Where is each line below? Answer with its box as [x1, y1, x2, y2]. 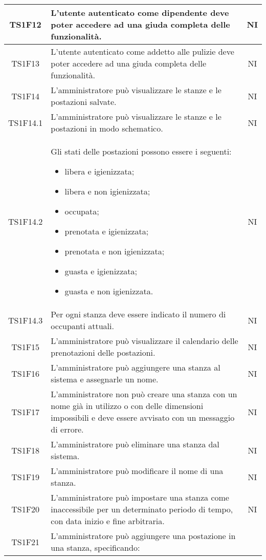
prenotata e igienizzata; [64, 225, 149, 237]
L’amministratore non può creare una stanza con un [51, 388, 237, 400]
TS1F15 [11, 340, 40, 353]
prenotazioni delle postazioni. [51, 347, 156, 358]
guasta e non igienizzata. [64, 285, 153, 297]
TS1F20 [11, 503, 40, 515]
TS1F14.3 [8, 314, 43, 326]
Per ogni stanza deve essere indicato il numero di [51, 308, 226, 320]
